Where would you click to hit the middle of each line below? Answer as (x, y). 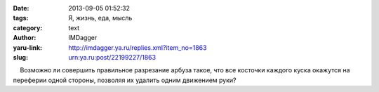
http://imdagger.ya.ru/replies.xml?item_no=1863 (138, 47)
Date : (21, 8)
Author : (25, 38)
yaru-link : (27, 47)
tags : (21, 18)
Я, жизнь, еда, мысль (100, 18)
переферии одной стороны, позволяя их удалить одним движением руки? (125, 80)
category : (28, 27)
